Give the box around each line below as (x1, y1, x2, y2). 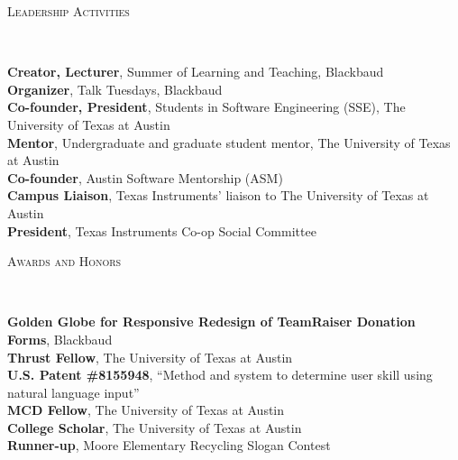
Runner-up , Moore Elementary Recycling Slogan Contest (7, 436, 331, 455)
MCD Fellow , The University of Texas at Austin (7, 400, 285, 419)
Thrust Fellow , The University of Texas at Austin (7, 347, 293, 366)
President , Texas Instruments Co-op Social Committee (7, 221, 316, 240)
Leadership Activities (7, 2, 130, 20)
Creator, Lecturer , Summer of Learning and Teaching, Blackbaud (7, 62, 384, 81)
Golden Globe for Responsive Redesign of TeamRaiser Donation (7, 312, 416, 331)
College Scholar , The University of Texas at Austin (7, 418, 302, 437)
